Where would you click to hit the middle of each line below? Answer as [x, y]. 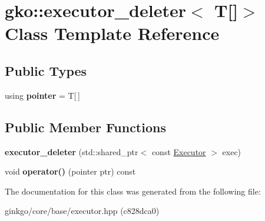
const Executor [179, 151]
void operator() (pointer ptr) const [70, 171]
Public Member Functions [85, 127]
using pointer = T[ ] [42, 95]
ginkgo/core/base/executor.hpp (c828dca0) [82, 211]
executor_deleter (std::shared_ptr [72, 151]
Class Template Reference [112, 33]
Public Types [46, 70]
